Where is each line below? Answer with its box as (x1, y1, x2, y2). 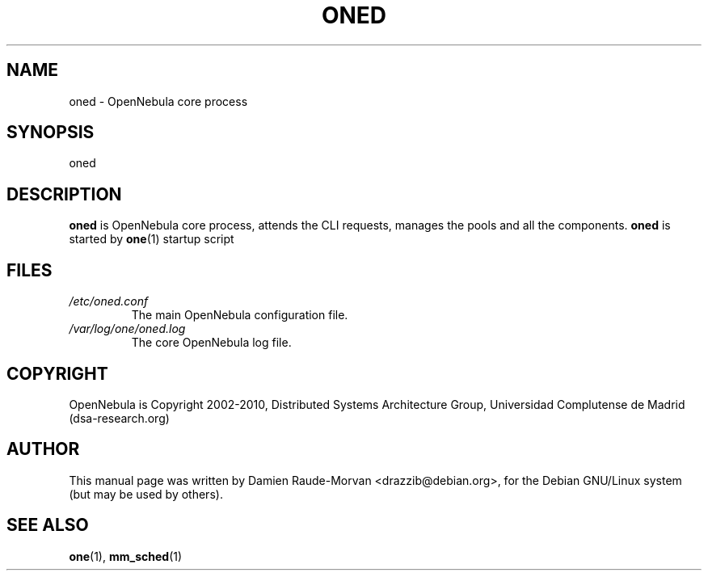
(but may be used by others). (69, 486, 223, 501)
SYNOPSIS (6, 122, 95, 143)
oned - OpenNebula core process (69, 94, 248, 108)
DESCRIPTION (6, 183, 122, 204)
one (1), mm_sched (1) (69, 549, 183, 563)
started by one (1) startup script (69, 232, 234, 246)
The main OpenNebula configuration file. (131, 308, 348, 322)
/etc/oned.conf (69, 294, 149, 309)
